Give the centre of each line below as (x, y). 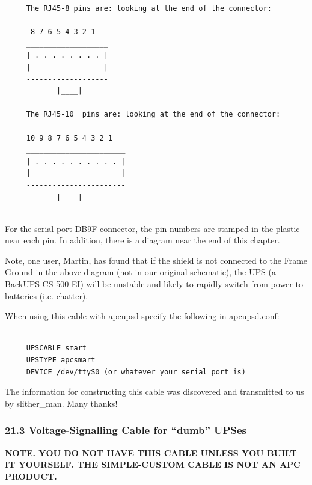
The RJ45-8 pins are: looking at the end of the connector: (149, 8)
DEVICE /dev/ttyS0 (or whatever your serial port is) (136, 372)
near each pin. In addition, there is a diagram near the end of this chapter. (142, 240)
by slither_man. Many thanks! (61, 403)
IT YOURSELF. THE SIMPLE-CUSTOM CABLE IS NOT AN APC (153, 464)
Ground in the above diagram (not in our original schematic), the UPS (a (140, 272)
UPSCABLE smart (57, 348)
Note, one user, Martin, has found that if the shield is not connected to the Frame (156, 260)
